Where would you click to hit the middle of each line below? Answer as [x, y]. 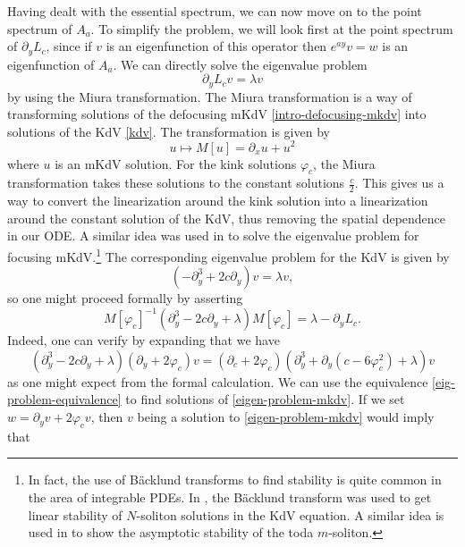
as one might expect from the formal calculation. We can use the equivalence [218, 381]
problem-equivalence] [64, 399]
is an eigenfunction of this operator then [216, 46]
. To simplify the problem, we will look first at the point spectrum [272, 28]
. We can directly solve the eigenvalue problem [240, 64]
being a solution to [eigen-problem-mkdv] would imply [286, 417]
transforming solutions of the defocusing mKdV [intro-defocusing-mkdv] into [217, 114]
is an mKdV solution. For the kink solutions [176, 163]
